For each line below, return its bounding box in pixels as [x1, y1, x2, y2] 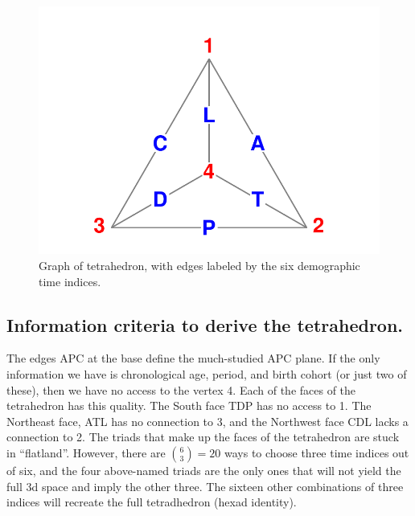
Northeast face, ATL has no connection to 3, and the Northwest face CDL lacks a [6, 412, 409, 429]
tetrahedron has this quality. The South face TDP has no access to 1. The [6, 397, 372, 414]
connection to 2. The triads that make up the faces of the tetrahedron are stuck [6, 428, 400, 445]
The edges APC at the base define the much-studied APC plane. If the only [6, 350, 380, 367]
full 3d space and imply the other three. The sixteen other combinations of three [6, 477, 404, 494]
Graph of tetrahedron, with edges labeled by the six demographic [39, 256, 360, 273]
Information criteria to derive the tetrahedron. [6, 312, 404, 337]
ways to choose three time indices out [224, 444, 409, 461]
